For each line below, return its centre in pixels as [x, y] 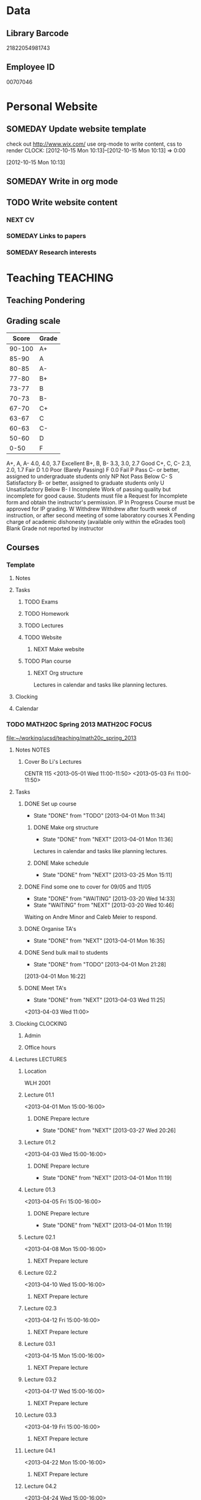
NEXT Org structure [58, 673]
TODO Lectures [44, 625]
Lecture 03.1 [40, 1343]
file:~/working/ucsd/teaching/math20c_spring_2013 [71, 737]
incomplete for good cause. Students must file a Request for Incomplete [97, 496]
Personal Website [52, 106]
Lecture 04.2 [40, 1486]
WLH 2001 [37, 1083]
